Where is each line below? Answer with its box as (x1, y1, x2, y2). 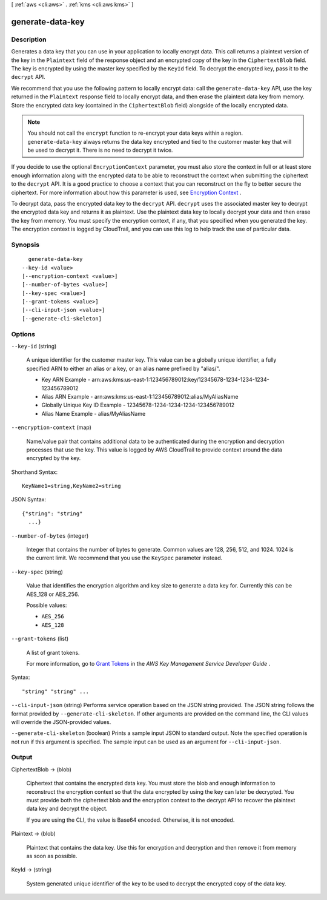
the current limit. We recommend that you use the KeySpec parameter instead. (26, 554, 223, 561)
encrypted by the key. (26, 455, 81, 462)
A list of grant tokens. (26, 649, 80, 656)
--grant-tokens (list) (11, 635, 69, 643)
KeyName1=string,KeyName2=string (22, 482, 121, 490)
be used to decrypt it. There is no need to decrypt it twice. (27, 146, 173, 154)
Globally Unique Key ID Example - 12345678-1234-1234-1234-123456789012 (41, 401, 235, 409)
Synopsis (11, 240, 39, 249)
